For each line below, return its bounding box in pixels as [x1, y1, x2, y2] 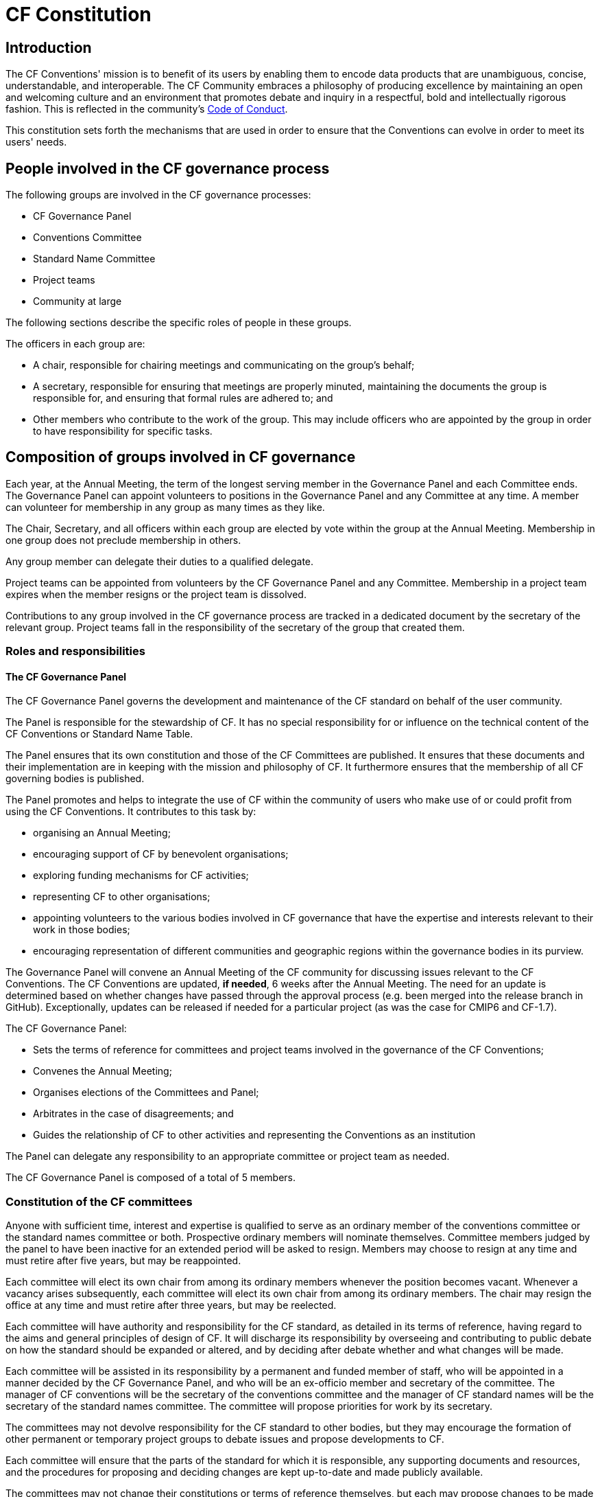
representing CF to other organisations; [33, 891, 211, 903]
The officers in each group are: [5, 338, 145, 350]
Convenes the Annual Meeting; [33, 1065, 172, 1077]
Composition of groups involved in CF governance [5, 448, 356, 466]
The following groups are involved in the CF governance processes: [5, 189, 311, 201]
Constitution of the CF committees [5, 1194, 193, 1209]
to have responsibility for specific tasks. [33, 425, 213, 437]
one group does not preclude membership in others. [5, 534, 241, 546]
